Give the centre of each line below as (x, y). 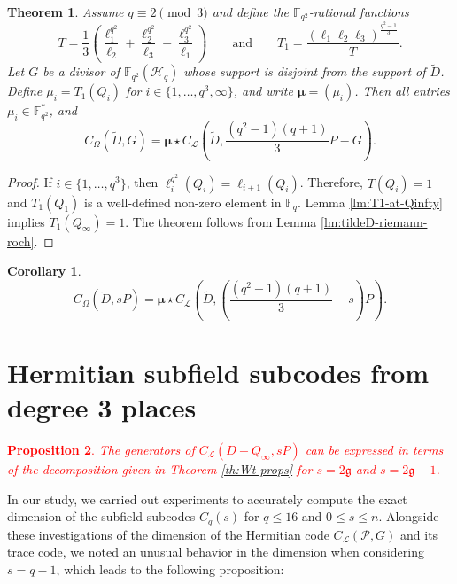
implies (26, 221)
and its (419, 534)
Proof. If (30, 182)
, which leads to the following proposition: (170, 568)
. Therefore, (331, 182)
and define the (250, 12)
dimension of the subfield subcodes (101, 516)
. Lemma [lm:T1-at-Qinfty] (370, 202)
